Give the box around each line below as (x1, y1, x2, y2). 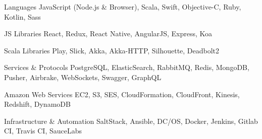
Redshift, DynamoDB (4, 99, 71, 109)
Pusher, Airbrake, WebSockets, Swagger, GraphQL (4, 72, 162, 82)
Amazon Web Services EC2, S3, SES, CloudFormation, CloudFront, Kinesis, (4, 89, 240, 99)
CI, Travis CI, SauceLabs (4, 125, 82, 136)
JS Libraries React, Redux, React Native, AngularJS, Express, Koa (4, 28, 213, 39)
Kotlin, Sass (4, 11, 41, 22)
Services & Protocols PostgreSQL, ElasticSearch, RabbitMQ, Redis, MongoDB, (4, 62, 249, 73)
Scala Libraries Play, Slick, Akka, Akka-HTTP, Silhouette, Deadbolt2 (4, 45, 220, 55)
